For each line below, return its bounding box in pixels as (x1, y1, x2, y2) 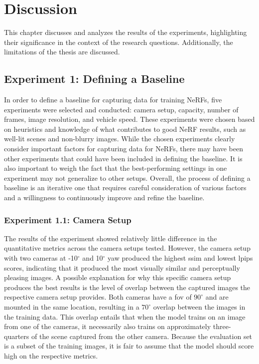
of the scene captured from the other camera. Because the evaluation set (31, 331, 253, 341)
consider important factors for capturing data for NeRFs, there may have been (4, 143, 244, 154)
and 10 (82, 253, 103, 263)
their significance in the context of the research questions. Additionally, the (4, 36, 233, 47)
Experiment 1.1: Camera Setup (4, 213, 131, 226)
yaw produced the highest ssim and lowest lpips (108, 253, 253, 263)
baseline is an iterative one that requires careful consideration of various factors (4, 182, 247, 193)
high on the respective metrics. (4, 350, 98, 361)
